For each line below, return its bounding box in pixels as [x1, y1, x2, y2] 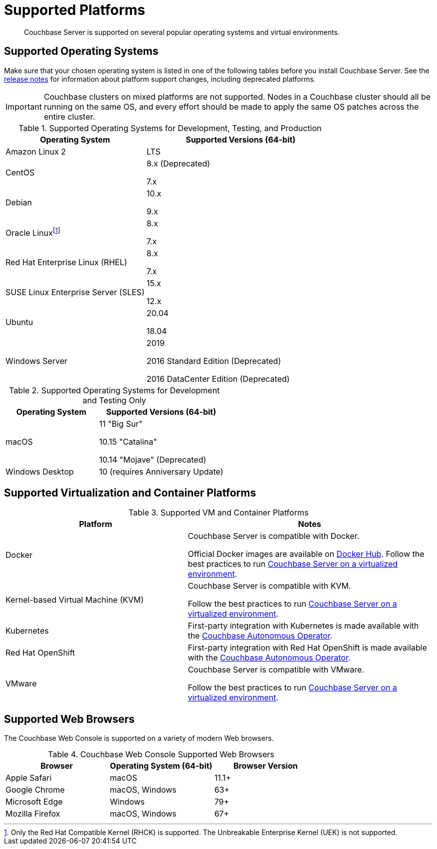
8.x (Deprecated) [146, 158, 211, 169]
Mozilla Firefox [5, 809, 60, 819]
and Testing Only [82, 395, 146, 405]
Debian [5, 197, 32, 207]
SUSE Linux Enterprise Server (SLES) [5, 287, 145, 297]
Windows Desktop [5, 466, 74, 477]
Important [5, 101, 42, 112]
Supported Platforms [4, 1, 146, 18]
